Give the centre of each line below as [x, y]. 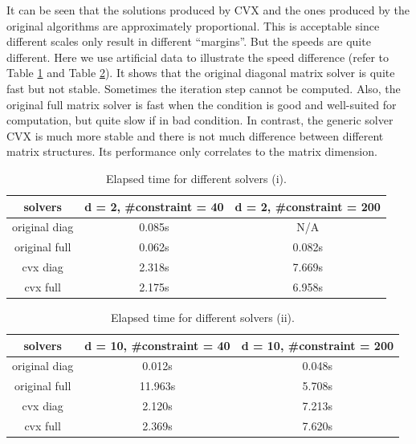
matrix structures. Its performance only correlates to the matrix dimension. [192, 151]
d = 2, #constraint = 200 [308, 206]
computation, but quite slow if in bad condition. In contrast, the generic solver [200, 120]
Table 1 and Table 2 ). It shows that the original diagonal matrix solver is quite [201, 73]
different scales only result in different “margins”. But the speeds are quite [189, 41]
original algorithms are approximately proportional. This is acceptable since [193, 25]
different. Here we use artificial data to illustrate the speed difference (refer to [198, 57]
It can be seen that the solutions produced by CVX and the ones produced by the [208, 10]
